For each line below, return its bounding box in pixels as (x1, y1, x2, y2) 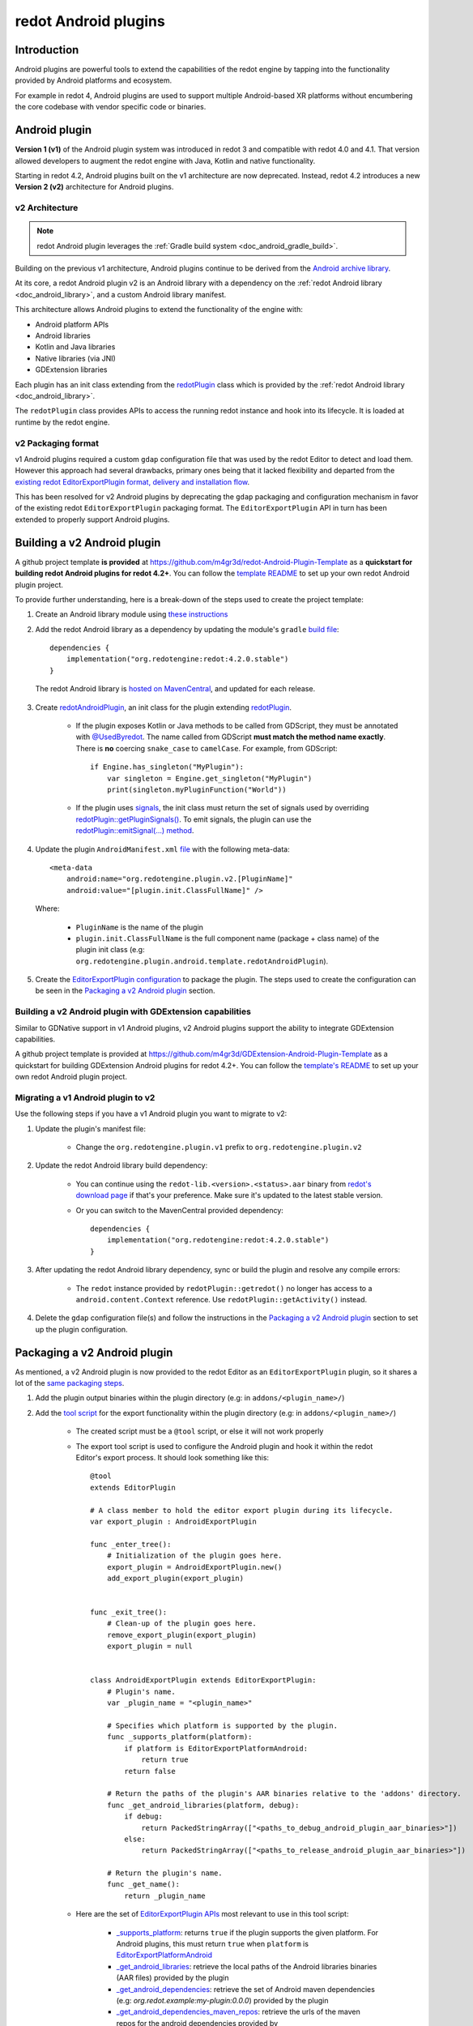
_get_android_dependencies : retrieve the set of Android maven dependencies (116, 1984, 376, 1994)
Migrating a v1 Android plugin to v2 (15, 1092, 156, 1103)
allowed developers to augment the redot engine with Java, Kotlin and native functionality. (15, 156, 316, 165)
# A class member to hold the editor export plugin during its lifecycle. (90, 1506, 394, 1515)
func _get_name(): (106, 1880, 181, 1889)
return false (124, 1767, 176, 1776)
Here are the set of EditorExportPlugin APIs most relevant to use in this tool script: (75, 1909, 349, 1919)
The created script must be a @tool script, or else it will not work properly (75, 1426, 324, 1436)
